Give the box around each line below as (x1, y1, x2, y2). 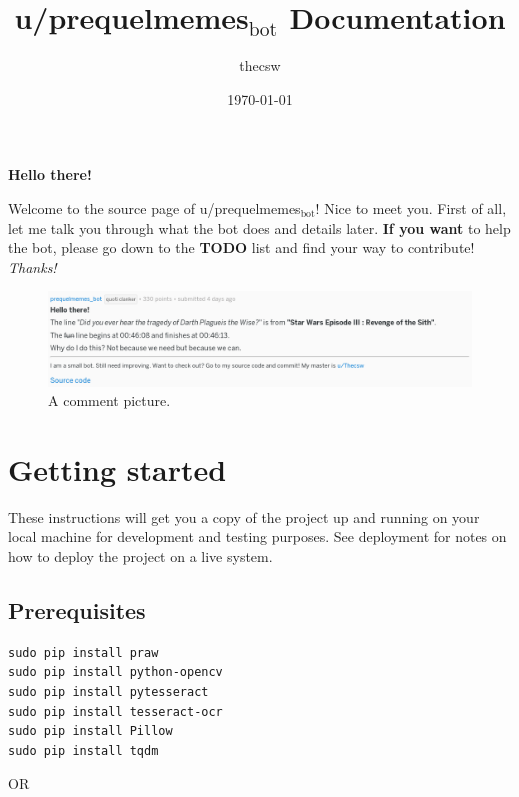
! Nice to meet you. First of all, (315, 197, 507, 218)
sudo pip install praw (8, 645, 159, 660)
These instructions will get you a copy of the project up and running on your (8, 506, 480, 527)
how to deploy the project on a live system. (8, 546, 273, 567)
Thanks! (8, 256, 57, 277)
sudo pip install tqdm (8, 743, 159, 758)
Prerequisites (8, 595, 146, 625)
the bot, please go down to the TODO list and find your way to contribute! (8, 237, 475, 258)
